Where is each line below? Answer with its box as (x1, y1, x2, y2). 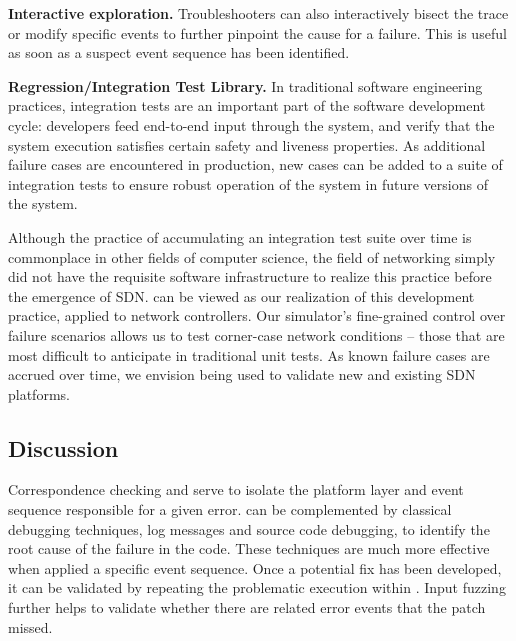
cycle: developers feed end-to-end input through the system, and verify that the (8, 114, 495, 135)
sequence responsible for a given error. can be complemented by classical (8, 499, 452, 520)
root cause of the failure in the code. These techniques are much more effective (8, 538, 490, 559)
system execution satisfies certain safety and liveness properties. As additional (8, 134, 486, 155)
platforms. (8, 383, 70, 404)
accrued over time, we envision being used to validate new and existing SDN (8, 364, 476, 385)
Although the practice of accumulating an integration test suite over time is (8, 226, 472, 247)
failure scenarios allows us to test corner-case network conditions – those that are (8, 324, 505, 345)
